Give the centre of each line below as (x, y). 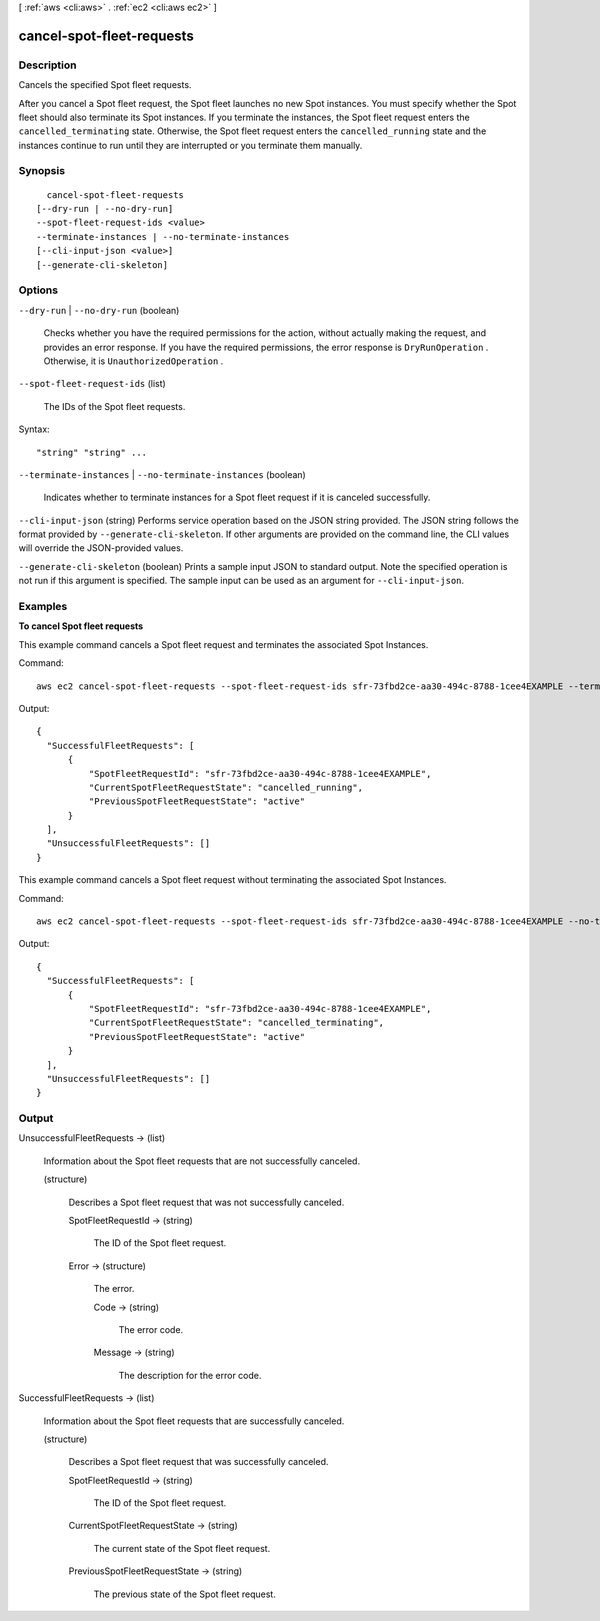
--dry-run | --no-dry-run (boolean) (99, 310)
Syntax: (34, 429)
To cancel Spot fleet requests (81, 626)
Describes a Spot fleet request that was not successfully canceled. (206, 1202)
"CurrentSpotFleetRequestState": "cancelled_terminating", (236, 1023)
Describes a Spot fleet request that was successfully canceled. (198, 1462)
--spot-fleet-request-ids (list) (92, 384)
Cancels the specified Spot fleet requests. (105, 85)
